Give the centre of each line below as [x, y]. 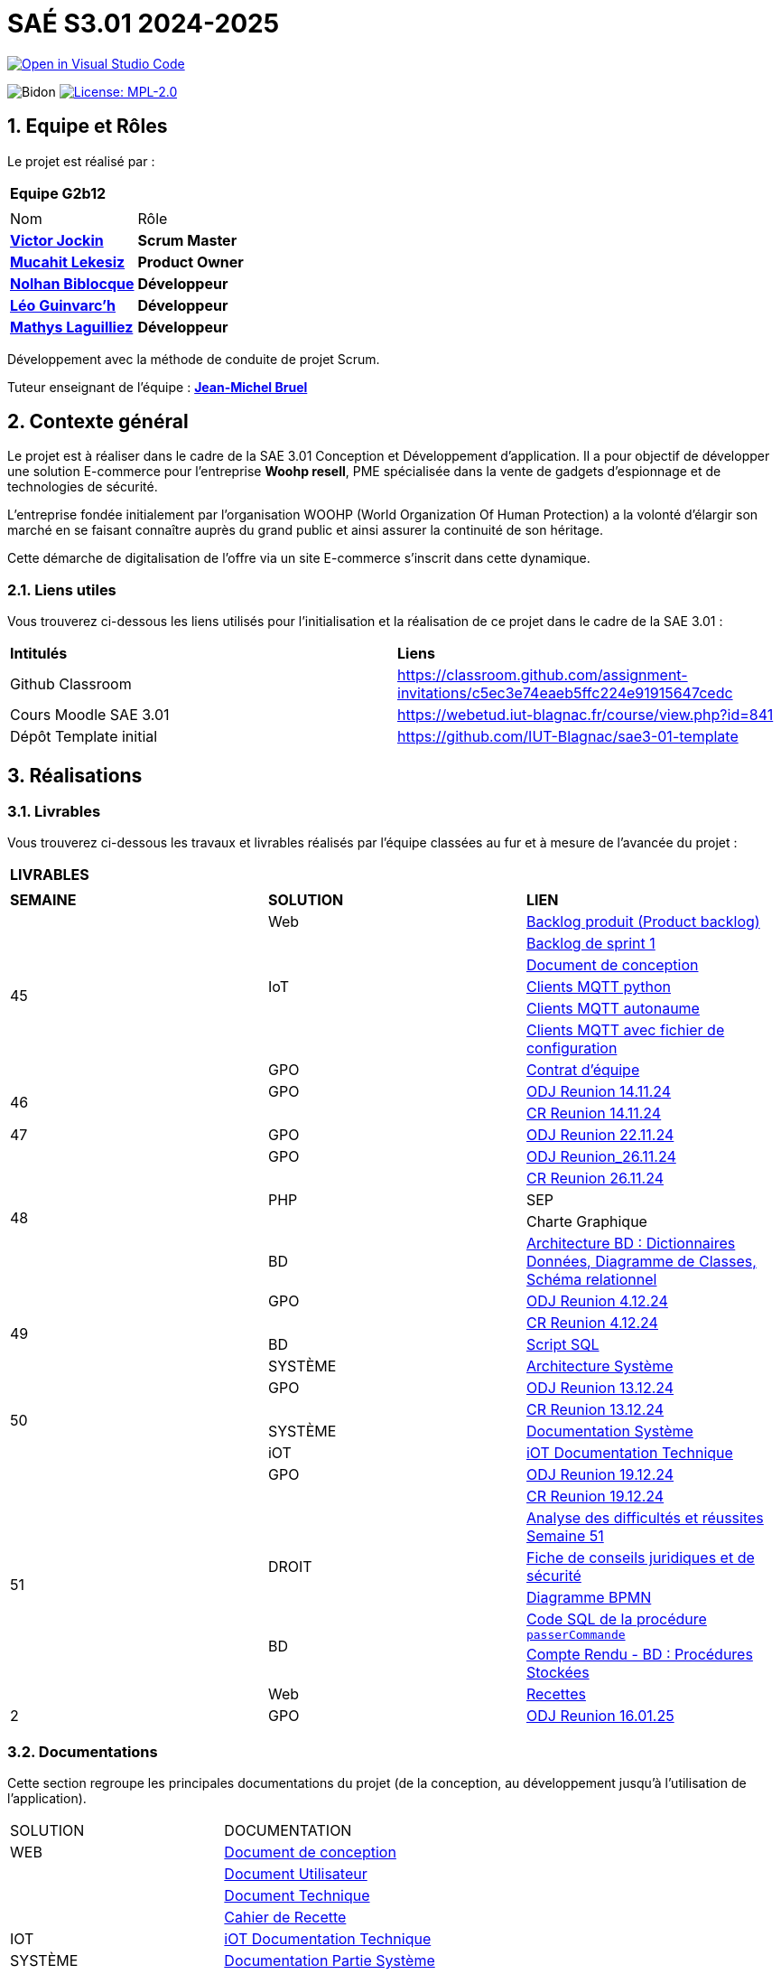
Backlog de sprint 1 [590, 944]
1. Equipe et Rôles [88, 126]
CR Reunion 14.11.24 [594, 1113]
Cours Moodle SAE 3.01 [90, 715]
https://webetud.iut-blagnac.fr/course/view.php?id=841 [586, 715]
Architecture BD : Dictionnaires [631, 1244]
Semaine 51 [565, 1536]
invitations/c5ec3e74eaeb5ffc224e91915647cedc [565, 693]
